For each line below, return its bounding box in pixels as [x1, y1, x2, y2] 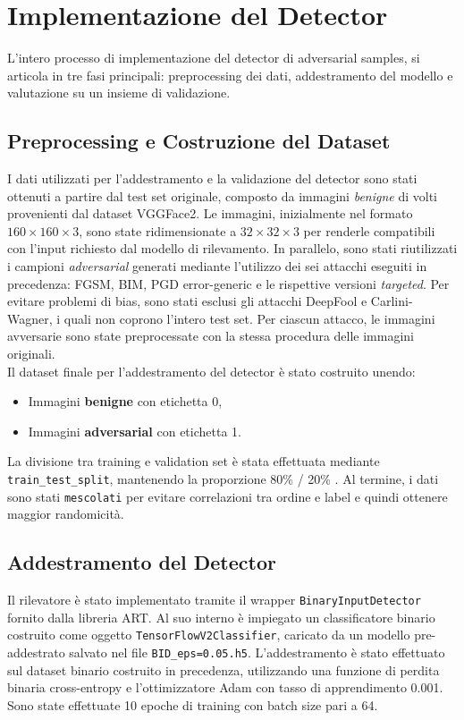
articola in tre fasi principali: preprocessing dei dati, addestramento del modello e [7, 65, 453, 84]
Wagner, [7, 309, 53, 327]
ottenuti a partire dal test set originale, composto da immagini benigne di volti [7, 186, 438, 205]
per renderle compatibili [303, 221, 435, 240]
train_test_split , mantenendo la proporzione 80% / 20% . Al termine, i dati [7, 470, 439, 488]
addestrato [7, 643, 65, 662]
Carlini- [370, 292, 413, 310]
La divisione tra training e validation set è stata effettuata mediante [7, 452, 380, 470]
